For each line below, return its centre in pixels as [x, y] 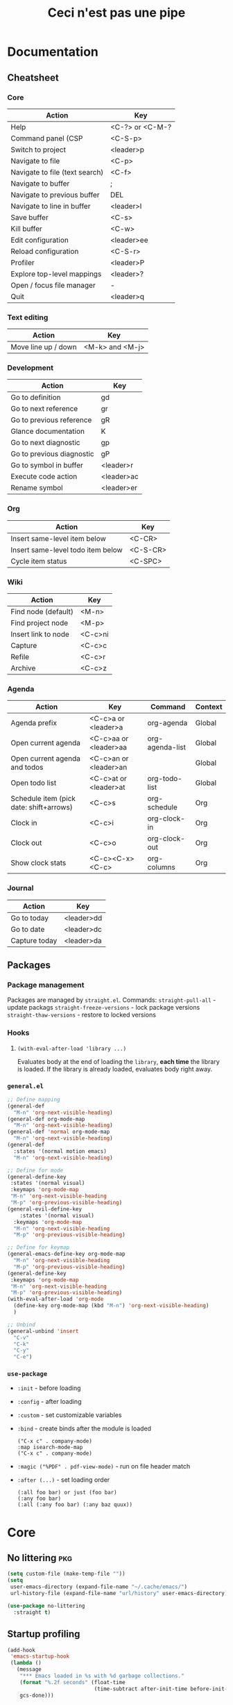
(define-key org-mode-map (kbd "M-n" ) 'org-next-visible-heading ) [111, 1306]
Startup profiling [44, 1634]
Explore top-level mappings [56, 274]
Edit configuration [40, 240]
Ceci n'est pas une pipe [116, 13]
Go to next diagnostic [46, 443]
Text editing [28, 317]
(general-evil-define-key [44, 1209]
